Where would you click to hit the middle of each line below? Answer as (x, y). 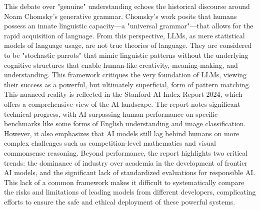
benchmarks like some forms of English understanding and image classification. (125, 123)
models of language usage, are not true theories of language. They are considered (128, 45)
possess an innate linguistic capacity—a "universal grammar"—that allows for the (129, 26)
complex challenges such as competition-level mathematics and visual (110, 143)
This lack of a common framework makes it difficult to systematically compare (124, 182)
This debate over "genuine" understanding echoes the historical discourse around (127, 6)
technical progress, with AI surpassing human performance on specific (111, 113)
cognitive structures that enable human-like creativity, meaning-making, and (121, 65)
